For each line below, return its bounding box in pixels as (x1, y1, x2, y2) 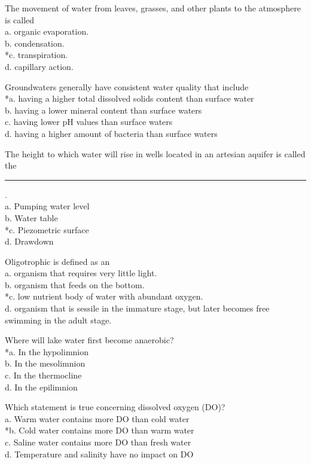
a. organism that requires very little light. (5, 267, 157, 279)
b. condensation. (5, 36, 65, 49)
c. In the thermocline (5, 369, 82, 381)
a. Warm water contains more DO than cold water (5, 412, 190, 425)
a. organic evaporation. (5, 25, 89, 38)
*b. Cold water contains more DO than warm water (5, 424, 194, 436)
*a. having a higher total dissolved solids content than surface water (5, 92, 254, 105)
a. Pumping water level (5, 200, 90, 212)
